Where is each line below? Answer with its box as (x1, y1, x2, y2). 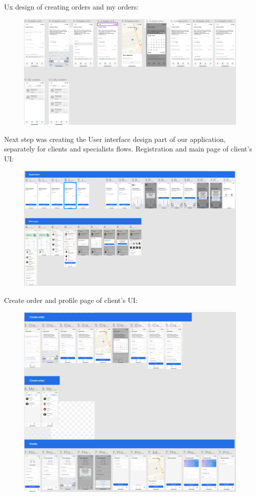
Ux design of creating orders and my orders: (4, 2, 139, 12)
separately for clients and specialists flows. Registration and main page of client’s (4, 143, 252, 154)
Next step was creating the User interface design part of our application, (4, 133, 226, 144)
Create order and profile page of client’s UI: (4, 294, 138, 305)
